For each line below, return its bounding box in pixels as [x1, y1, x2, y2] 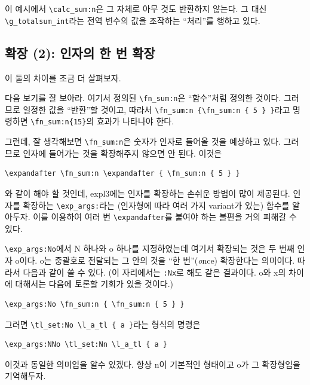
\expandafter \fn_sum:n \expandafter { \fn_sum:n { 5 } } [5, 169, 240, 178]
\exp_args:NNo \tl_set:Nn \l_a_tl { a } [5, 340, 168, 349]
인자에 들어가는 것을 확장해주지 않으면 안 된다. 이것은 [23, 146, 222, 159]
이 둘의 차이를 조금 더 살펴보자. [5, 71, 121, 84]
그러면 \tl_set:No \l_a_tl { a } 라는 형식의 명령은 [5, 317, 201, 330]
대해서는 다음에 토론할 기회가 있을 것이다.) [15, 277, 174, 290]
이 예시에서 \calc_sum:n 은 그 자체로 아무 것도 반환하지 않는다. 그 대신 [5, 2, 267, 14]
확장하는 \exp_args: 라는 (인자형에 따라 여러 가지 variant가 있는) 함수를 [23, 198, 290, 211]
